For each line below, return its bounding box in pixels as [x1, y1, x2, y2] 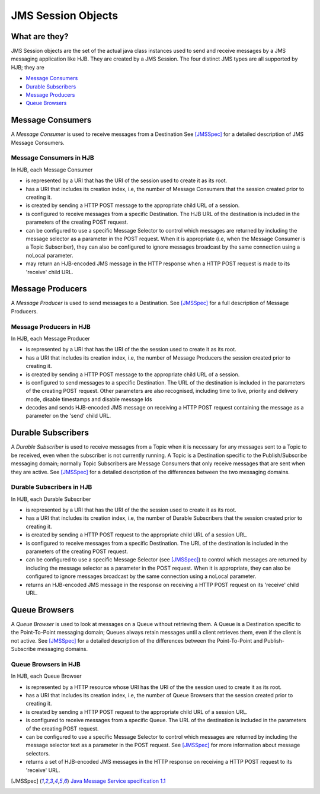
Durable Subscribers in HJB [11, 483, 92, 491]
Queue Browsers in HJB [11, 660, 81, 668]
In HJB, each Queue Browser [11, 672, 82, 679]
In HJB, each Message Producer [11, 335, 90, 342]
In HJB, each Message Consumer [11, 166, 93, 173]
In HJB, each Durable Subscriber [11, 496, 91, 503]
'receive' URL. [25, 766, 60, 774]
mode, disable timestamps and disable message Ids [25, 395, 152, 403]
